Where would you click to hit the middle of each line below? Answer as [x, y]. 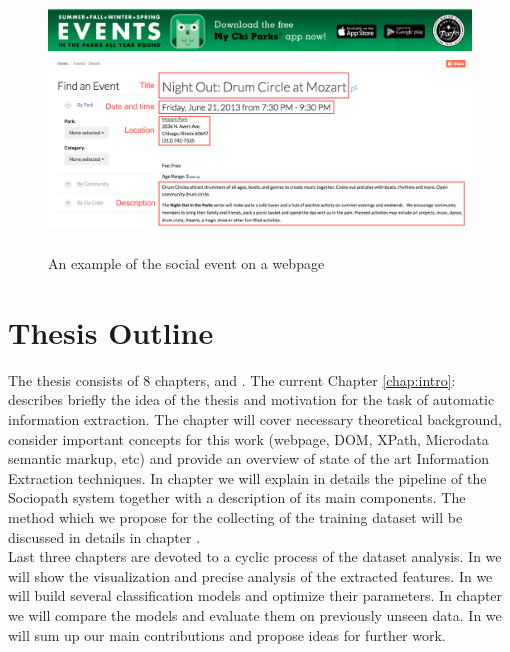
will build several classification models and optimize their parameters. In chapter [255, 595]
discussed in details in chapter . [104, 536]
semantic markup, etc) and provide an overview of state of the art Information [249, 458]
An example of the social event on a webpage [186, 263]
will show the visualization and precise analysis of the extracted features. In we [250, 575]
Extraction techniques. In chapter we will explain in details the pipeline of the [247, 477]
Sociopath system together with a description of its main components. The [237, 497]
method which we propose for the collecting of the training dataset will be [235, 517]
